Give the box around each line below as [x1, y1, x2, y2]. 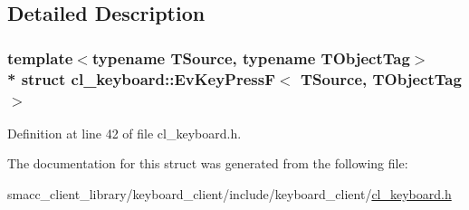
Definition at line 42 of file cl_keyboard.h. [7, 123, 242, 142]
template [7, 46, 73, 69]
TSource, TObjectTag [300, 67, 462, 90]
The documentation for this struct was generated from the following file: [7, 154, 408, 173]
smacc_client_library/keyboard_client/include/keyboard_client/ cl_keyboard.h [7, 185, 452, 204]
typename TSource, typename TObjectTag [91, 46, 410, 69]
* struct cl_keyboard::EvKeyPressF [7, 67, 276, 90]
